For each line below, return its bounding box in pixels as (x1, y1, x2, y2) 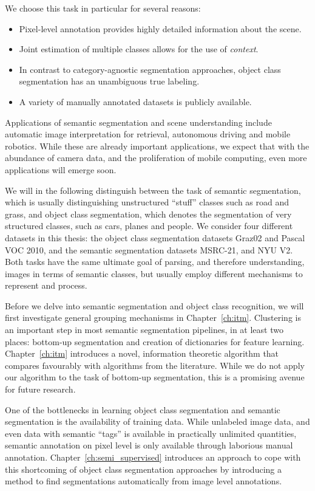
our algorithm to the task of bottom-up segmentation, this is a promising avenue (5, 371, 305, 383)
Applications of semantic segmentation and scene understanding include (5, 115, 272, 128)
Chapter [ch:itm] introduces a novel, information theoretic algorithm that (5, 347, 279, 360)
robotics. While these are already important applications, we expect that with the (5, 139, 310, 152)
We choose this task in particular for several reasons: (5, 2, 201, 14)
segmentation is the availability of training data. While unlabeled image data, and (5, 415, 310, 428)
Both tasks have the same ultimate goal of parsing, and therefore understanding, (5, 255, 305, 268)
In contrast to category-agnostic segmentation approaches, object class (19, 63, 281, 75)
